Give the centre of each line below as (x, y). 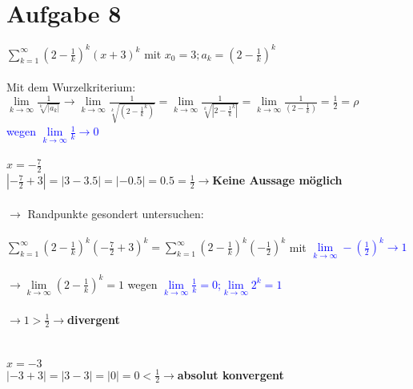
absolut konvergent (231, 374)
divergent (94, 319)
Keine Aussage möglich (277, 180)
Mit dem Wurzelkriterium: (71, 87)
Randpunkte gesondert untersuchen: (116, 213)
